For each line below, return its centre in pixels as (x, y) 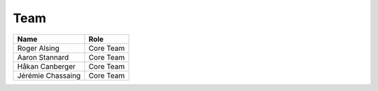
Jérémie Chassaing (49, 75)
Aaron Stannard (43, 57)
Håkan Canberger (47, 66)
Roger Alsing (38, 48)
